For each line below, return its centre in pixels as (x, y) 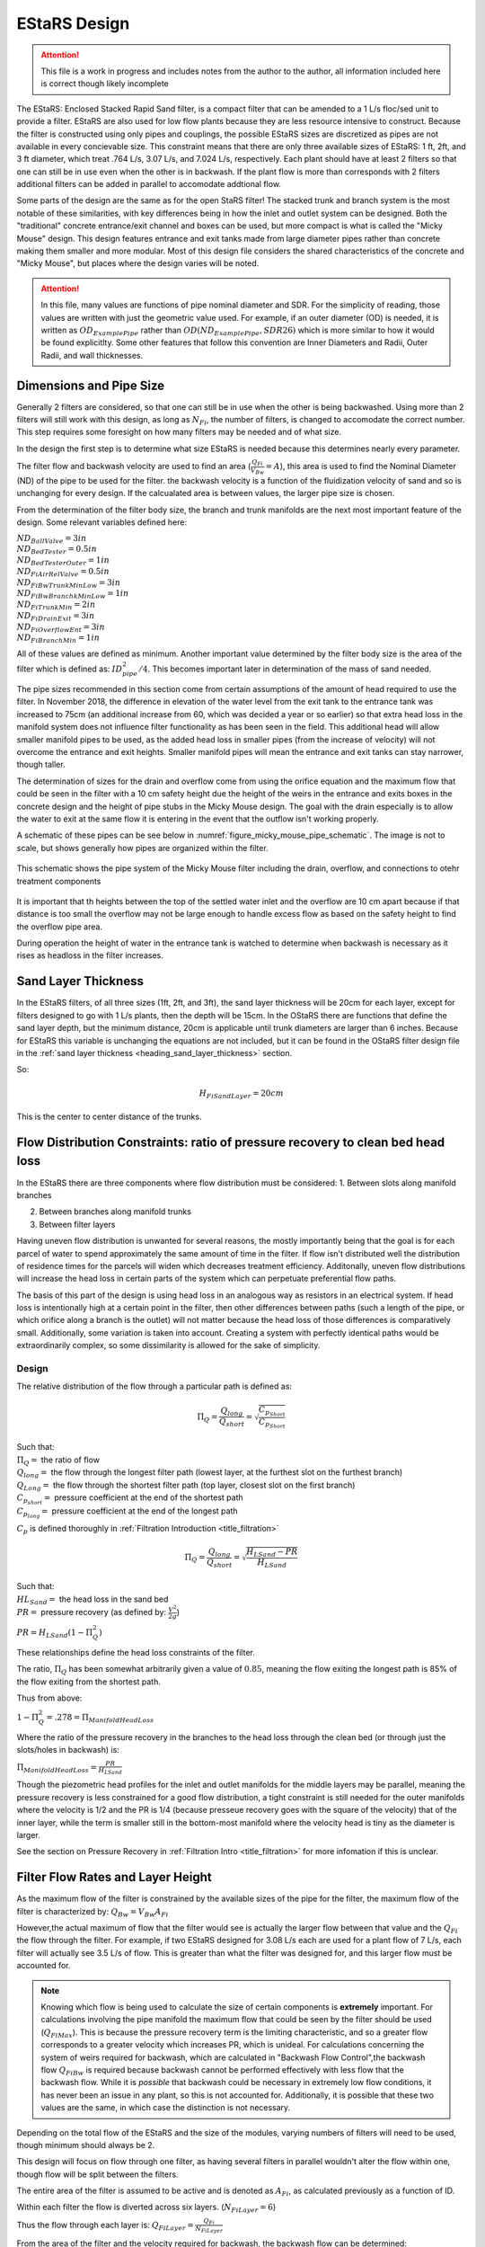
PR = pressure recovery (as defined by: (91, 1612)
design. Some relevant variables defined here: (102, 522)
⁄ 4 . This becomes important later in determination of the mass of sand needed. (286, 669)
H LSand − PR (272, 1553)
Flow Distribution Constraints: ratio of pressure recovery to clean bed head (231, 1142)
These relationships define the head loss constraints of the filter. (136, 1652)
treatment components (59, 881)
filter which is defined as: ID (70, 669)
